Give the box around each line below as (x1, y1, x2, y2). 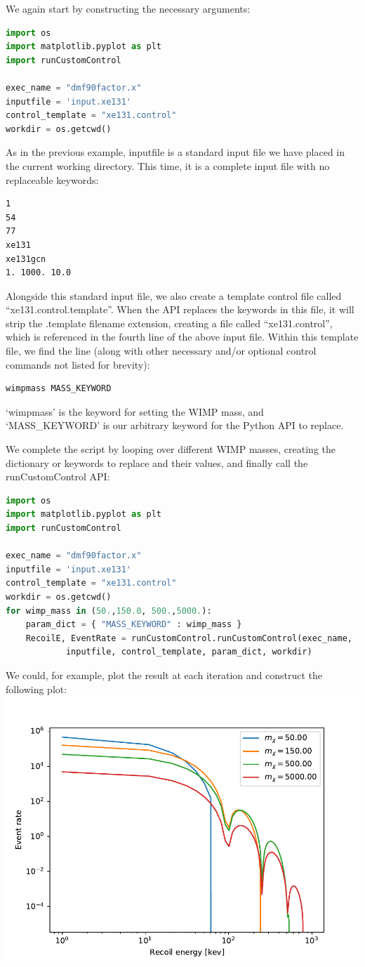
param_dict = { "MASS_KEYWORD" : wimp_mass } (25, 619, 242, 630)
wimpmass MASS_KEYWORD (6, 383, 112, 394)
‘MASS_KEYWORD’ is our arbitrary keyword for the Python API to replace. (6, 418, 344, 433)
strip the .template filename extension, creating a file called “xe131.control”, (6, 315, 333, 330)
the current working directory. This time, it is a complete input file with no (6, 158, 330, 173)
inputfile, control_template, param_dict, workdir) (65, 647, 312, 657)
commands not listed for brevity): (6, 357, 150, 371)
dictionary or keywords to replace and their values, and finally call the (6, 455, 308, 470)
